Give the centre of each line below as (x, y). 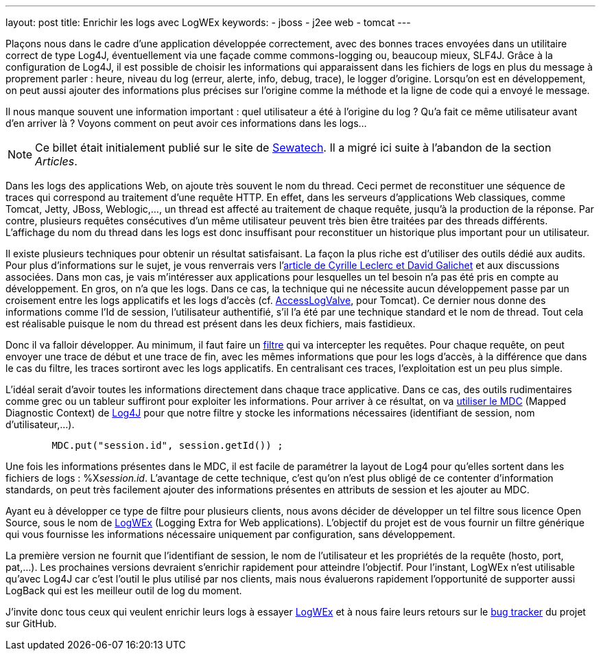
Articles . (56, 161)
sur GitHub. (31, 623)
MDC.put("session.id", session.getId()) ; (167, 445)
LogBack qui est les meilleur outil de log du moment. (124, 590)
